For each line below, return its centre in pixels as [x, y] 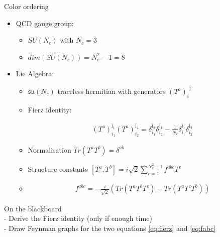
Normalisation [49, 149]
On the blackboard [33, 208]
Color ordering [26, 6]
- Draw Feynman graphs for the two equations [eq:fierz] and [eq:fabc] [110, 228]
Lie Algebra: [35, 74]
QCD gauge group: [45, 23]
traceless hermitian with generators [112, 91]
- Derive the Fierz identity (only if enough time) [78, 218]
